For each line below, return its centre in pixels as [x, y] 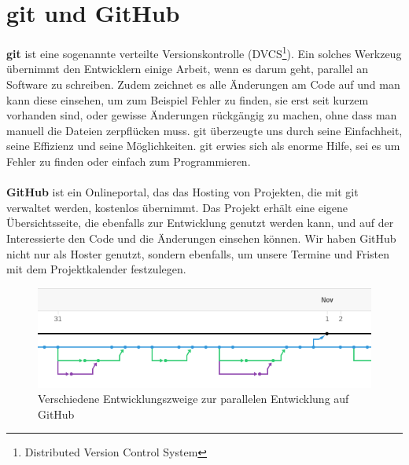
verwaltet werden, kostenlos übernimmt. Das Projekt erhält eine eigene [177, 207]
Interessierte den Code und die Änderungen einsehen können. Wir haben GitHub [201, 238]
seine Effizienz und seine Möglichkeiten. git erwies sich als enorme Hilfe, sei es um [203, 146]
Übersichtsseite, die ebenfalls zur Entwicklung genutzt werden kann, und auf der [200, 223]
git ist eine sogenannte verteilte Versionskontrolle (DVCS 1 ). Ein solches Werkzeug [204, 52]
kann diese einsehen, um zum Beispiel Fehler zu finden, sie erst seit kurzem [188, 99]
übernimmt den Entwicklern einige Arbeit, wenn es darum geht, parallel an [188, 69]
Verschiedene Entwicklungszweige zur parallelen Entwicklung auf [193, 399]
